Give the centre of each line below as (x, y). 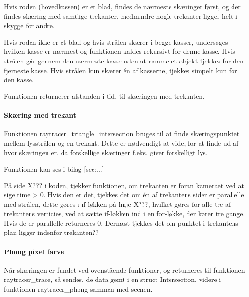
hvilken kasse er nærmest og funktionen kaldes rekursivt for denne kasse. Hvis (120, 51)
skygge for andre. (29, 25)
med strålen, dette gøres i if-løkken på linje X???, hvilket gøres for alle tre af (117, 204)
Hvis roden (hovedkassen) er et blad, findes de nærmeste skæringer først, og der (122, 6)
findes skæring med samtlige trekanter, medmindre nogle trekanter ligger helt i (121, 16)
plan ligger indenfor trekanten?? (51, 232)
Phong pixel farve (34, 251)
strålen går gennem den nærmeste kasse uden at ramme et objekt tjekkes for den (124, 60)
